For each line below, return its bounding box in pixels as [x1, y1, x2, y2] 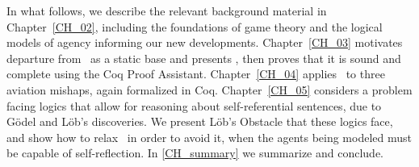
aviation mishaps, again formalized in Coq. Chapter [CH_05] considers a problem [6, 81, 413, 98]
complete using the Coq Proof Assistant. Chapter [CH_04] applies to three [6, 65, 385, 82]
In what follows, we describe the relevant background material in [6, 2, 327, 19]
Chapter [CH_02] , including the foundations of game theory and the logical [6, 18, 383, 35]
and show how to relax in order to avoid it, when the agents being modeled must [6, 128, 412, 145]
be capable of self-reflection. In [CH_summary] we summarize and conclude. [6, 144, 384, 161]
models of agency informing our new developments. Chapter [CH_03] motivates [6, 34, 403, 51]
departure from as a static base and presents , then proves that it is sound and [6, 49, 401, 66]
